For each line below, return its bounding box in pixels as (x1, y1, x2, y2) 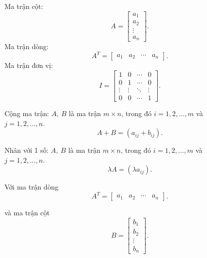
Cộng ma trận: (4, 108, 49, 118)
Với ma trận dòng (4, 182, 59, 192)
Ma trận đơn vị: (4, 60, 53, 70)
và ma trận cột (4, 207, 50, 218)
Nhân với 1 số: (4, 145, 49, 155)
